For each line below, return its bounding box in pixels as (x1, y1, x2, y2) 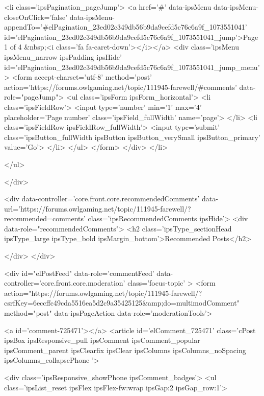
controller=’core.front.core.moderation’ (4, 277, 125, 288)
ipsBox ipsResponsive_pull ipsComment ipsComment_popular (4, 335, 200, 345)
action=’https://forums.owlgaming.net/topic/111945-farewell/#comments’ (4, 81, 237, 92)
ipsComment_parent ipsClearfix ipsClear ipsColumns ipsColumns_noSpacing (4, 344, 246, 355)
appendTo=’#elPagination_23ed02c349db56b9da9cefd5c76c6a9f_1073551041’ (4, 21, 247, 32)
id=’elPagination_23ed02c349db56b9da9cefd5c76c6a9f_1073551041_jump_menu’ (4, 61, 260, 72)
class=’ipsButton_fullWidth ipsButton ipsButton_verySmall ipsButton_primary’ (4, 131, 260, 142)
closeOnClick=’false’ (4, 11, 68, 22)
